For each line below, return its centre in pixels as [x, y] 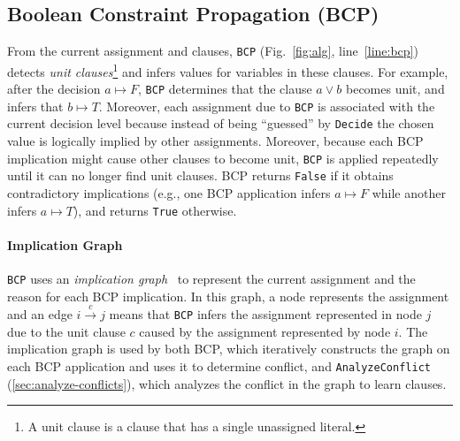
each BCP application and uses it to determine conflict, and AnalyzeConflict [219, 365]
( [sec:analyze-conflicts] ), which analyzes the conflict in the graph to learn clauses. [227, 383]
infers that [35, 106]
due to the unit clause [66, 331]
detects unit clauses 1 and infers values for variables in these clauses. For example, [228, 70]
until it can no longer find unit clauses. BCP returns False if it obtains [200, 175]
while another [409, 192]
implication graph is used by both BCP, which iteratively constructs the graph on [229, 349]
